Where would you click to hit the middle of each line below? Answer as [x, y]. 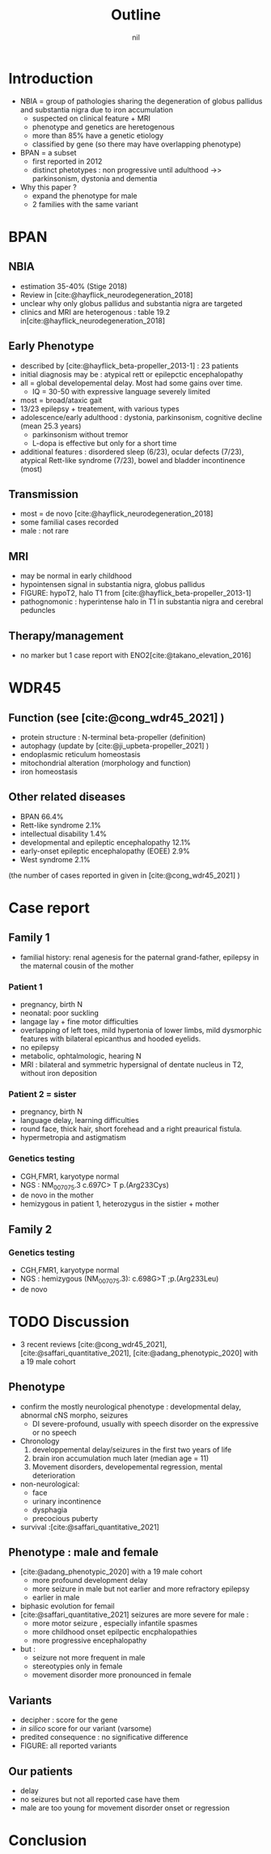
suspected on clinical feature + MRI [91, 118]
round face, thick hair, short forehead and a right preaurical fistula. [131, 1129]
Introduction [51, 78]
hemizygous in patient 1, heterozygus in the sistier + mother [120, 1204]
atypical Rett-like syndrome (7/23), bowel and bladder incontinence [132, 460]
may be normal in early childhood [76, 576]
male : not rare [44, 531]
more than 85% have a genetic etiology [98, 135]
